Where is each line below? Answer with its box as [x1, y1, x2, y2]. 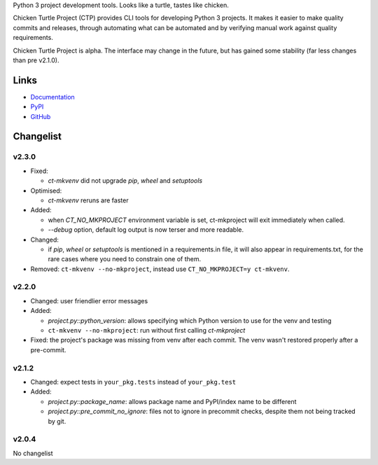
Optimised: [30, 186, 62, 195]
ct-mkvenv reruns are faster [48, 196, 129, 204]
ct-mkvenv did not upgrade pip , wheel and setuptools [48, 176, 203, 185]
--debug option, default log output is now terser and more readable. [48, 225, 244, 234]
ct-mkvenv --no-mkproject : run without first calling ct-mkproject [48, 326, 246, 335]
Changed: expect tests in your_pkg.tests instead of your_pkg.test [30, 377, 237, 386]
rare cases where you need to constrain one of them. [48, 255, 202, 263]
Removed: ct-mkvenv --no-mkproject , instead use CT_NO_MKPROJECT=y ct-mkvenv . [30, 265, 290, 273]
